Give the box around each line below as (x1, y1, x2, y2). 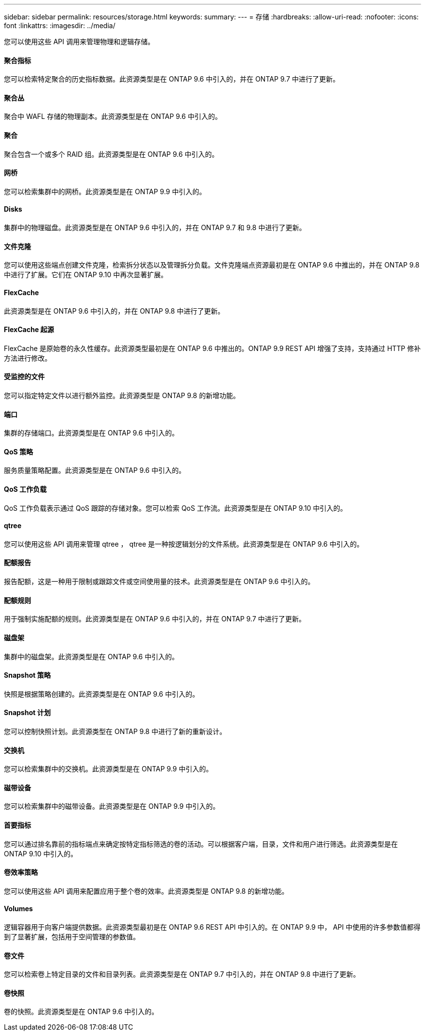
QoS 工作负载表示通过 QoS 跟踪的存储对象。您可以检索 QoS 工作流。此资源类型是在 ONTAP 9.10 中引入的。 (4, 503, 347, 512)
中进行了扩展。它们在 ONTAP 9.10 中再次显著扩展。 (4, 270, 168, 279)
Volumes (4, 904, 33, 913)
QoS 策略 (4, 447, 33, 456)
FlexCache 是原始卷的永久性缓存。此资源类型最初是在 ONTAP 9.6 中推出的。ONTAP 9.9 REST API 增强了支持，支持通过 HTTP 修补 (4, 344, 421, 352)
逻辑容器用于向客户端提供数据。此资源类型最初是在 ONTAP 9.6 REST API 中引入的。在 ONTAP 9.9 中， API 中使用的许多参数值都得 (4, 923, 421, 932)
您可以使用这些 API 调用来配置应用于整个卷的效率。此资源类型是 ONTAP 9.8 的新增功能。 (4, 886, 289, 895)
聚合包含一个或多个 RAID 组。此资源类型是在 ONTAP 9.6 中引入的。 (4, 150, 219, 158)
